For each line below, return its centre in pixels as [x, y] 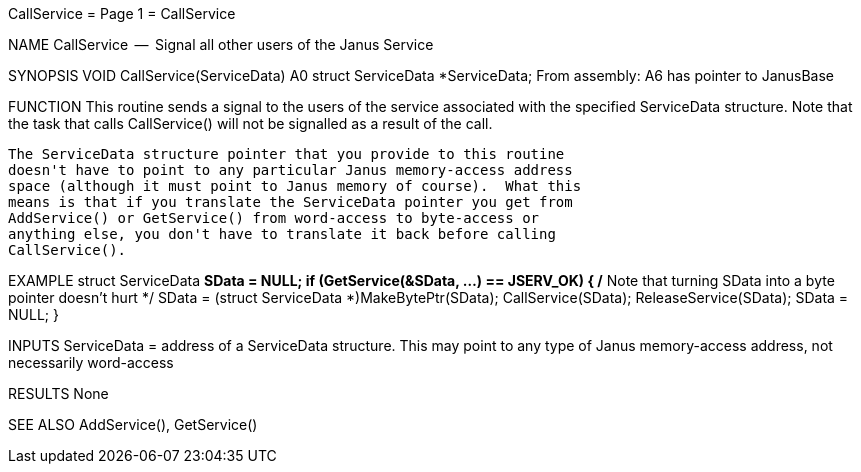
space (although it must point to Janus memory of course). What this [295, 186]
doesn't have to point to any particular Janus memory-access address [290, 170]
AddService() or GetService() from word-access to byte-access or [274, 218]
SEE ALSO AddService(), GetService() [133, 424]
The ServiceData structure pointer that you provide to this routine [286, 154]
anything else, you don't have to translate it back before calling [282, 234]
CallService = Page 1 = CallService [122, 13]
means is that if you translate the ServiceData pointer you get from [290, 202]
